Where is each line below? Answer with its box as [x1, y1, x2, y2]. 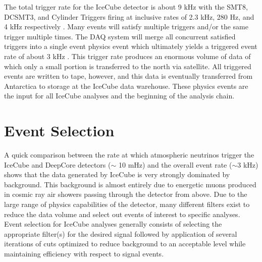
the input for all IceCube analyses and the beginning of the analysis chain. [4, 90, 235, 101]
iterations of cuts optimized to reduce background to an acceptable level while [4, 238, 246, 249]
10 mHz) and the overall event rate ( [118, 159, 232, 170]
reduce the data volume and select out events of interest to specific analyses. [4, 208, 240, 219]
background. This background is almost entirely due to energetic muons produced [4, 179, 256, 189]
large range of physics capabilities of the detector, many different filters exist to [4, 199, 250, 209]
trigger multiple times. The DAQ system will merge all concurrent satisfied [4, 31, 236, 41]
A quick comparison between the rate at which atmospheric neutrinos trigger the [4, 149, 254, 160]
